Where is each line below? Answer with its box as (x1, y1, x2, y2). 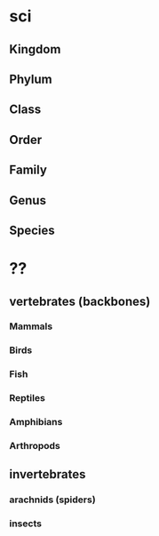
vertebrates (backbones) (9, 293, 151, 308)
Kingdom (9, 42, 61, 57)
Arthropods (9, 440, 60, 452)
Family (9, 163, 47, 178)
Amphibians (9, 416, 63, 428)
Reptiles (9, 392, 46, 404)
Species (9, 222, 55, 237)
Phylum (9, 71, 52, 86)
